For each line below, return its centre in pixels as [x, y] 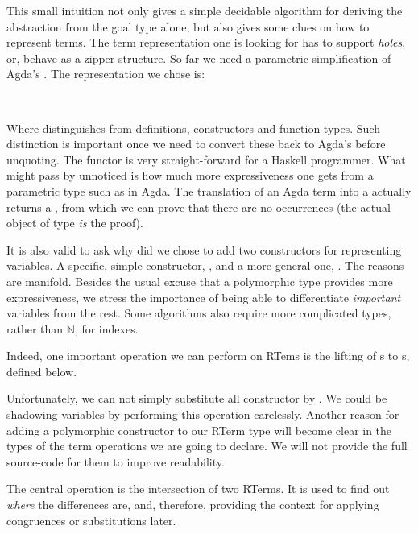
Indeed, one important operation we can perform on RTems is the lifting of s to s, [208, 356]
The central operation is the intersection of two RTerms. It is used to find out [198, 488]
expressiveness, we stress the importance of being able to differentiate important [204, 297]
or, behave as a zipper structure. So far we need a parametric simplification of [199, 58]
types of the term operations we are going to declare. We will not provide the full [207, 446]
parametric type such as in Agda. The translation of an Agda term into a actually [209, 190]
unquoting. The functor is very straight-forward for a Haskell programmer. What [206, 159]
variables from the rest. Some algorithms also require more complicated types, [199, 313]
